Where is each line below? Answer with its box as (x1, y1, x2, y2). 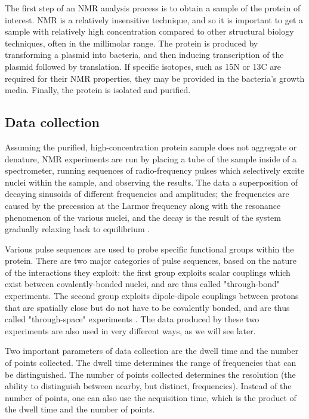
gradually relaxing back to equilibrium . (5, 223, 150, 235)
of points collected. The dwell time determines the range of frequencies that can (5, 356, 296, 369)
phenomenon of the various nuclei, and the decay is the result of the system (5, 211, 281, 223)
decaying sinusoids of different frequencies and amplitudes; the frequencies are (5, 187, 289, 200)
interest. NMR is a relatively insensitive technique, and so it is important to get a (5, 13, 304, 26)
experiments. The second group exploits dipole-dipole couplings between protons (5, 289, 299, 302)
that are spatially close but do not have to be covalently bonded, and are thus (5, 301, 290, 313)
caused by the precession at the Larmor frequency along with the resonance (5, 199, 281, 211)
